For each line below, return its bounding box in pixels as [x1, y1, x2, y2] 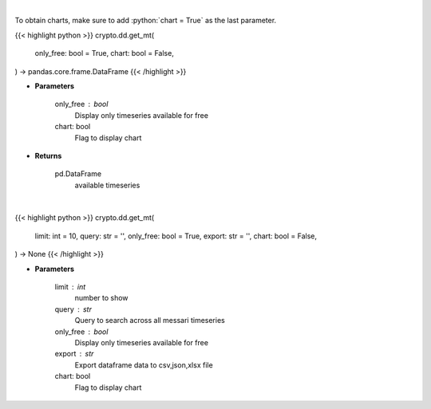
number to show [74, 293, 129, 303]
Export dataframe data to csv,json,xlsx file [74, 360, 213, 370]
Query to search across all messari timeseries [74, 316, 225, 325]
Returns [34, 151, 62, 160]
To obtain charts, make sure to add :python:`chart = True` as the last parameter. [14, 16, 277, 26]
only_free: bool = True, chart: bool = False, [34, 49, 175, 58]
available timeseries [74, 180, 140, 190]
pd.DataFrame [54, 169, 102, 179]
